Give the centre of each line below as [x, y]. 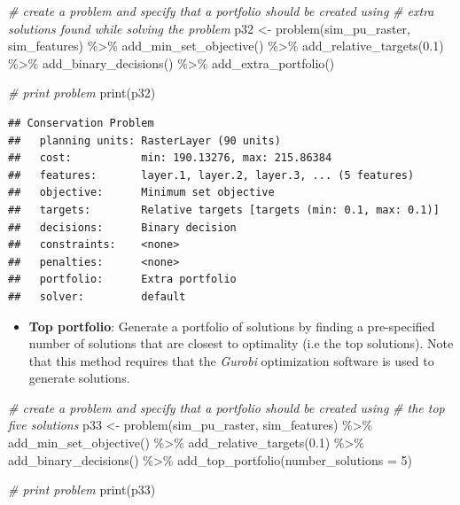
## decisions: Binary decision [122, 227]
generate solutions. [79, 378]
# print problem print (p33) [82, 489]
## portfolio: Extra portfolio [122, 280]
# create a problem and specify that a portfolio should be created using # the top [226, 407]
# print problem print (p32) [82, 93]
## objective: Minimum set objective [141, 193]
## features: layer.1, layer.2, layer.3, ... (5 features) [211, 175]
